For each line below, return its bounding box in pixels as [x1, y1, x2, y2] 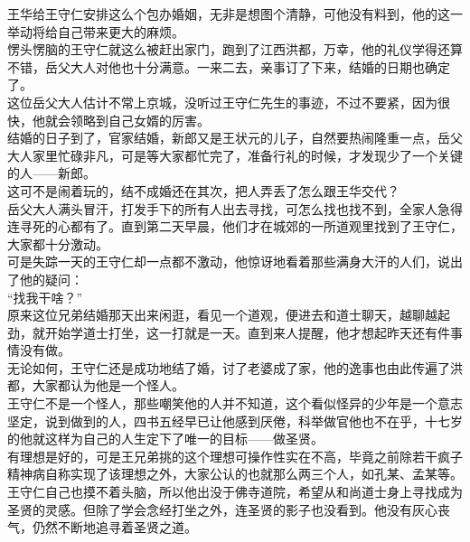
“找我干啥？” [7, 287, 83, 306]
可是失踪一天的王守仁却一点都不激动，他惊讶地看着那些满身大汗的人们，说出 [7, 252, 463, 271]
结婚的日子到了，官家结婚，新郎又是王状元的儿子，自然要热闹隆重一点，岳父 [7, 128, 463, 147]
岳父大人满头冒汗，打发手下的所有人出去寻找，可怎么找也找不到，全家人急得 [7, 199, 463, 218]
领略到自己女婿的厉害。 [70, 110, 210, 129]
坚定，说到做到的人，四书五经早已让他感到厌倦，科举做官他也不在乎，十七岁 [7, 411, 463, 430]
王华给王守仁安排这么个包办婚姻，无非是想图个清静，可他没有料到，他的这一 [7, 5, 463, 23]
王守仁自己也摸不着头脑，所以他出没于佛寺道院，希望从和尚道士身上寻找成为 [7, 482, 463, 501]
